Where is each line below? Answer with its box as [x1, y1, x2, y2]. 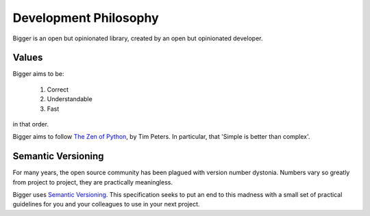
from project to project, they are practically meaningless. [12, 178, 173, 186]
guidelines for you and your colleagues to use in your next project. [12, 200, 200, 208]
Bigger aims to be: [12, 70, 64, 78]
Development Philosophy [12, 10, 159, 25]
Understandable [47, 95, 92, 103]
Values [12, 52, 43, 64]
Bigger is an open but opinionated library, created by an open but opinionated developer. [12, 34, 263, 42]
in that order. [12, 120, 49, 129]
